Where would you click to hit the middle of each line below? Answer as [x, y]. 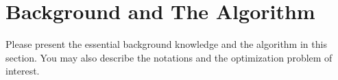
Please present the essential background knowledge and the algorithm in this [166, 44]
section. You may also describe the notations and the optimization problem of [169, 57]
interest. [23, 71]
